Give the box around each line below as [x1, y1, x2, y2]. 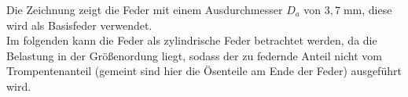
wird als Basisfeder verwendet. [6, 16, 153, 33]
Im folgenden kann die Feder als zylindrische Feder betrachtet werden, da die [6, 32, 377, 48]
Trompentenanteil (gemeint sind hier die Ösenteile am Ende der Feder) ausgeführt [6, 63, 402, 79]
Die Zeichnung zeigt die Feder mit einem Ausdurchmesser [6, 2, 283, 17]
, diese [362, 2, 392, 17]
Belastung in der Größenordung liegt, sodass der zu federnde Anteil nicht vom [6, 47, 382, 63]
